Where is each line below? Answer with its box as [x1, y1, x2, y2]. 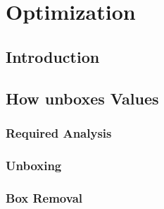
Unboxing [6, 156, 62, 174]
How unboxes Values [6, 87, 159, 109]
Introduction [6, 45, 100, 67]
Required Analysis [6, 124, 112, 141]
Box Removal [6, 189, 83, 206]
